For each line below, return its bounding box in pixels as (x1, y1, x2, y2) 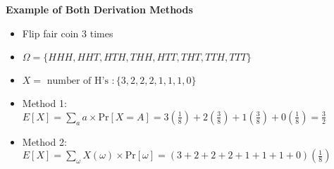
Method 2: (22, 134, 67, 149)
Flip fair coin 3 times (22, 25, 113, 40)
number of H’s (47, 76, 109, 87)
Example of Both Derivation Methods (6, 2, 193, 16)
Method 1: (22, 96, 67, 111)
